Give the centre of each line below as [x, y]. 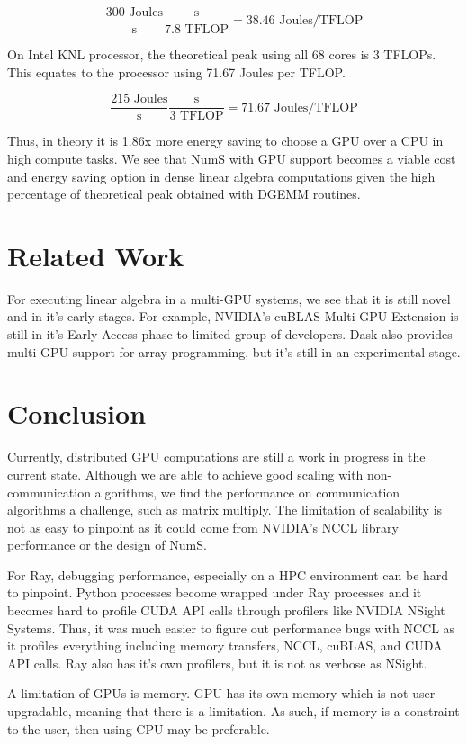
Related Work [96, 255]
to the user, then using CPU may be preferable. [139, 728]
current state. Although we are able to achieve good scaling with [185, 474]
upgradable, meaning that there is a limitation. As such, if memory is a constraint [233, 711]
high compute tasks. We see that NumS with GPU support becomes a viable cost [232, 158]
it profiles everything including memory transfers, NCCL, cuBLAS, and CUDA [225, 645]
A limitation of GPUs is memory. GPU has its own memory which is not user [221, 693]
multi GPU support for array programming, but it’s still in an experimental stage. [234, 351]
